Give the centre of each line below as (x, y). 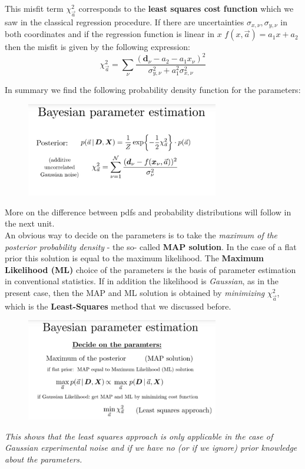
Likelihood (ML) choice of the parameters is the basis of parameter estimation (150, 269)
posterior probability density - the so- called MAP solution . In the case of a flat (151, 246)
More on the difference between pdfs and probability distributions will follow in (148, 212)
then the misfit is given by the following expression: (97, 47)
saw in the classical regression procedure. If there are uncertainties (125, 21)
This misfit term (34, 8)
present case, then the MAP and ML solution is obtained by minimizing (135, 293)
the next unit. (30, 223)
